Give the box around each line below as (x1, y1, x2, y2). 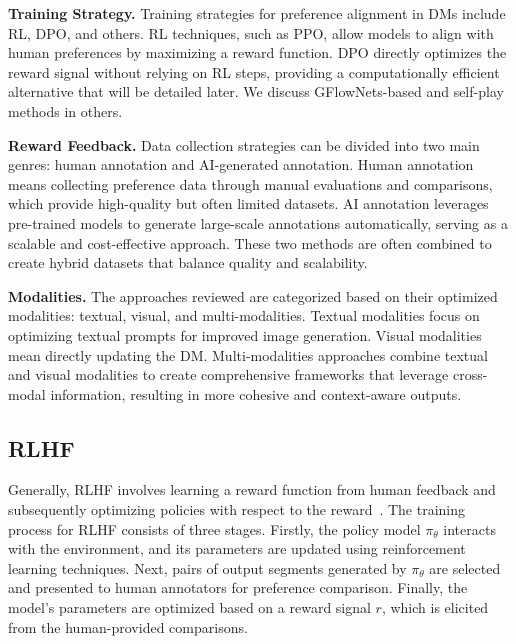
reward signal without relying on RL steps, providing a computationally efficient (8, 61, 500, 82)
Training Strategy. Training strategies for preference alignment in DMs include (8, 3, 506, 23)
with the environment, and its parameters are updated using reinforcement (8, 538, 466, 559)
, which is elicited (381, 597, 489, 618)
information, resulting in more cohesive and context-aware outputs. (50, 383, 462, 404)
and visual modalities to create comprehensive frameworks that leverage (8, 364, 449, 385)
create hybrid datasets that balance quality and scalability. (8, 252, 368, 273)
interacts (443, 518, 496, 539)
